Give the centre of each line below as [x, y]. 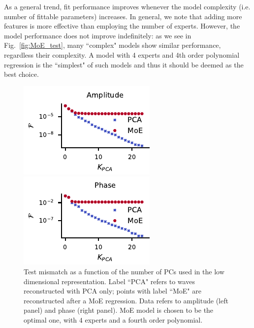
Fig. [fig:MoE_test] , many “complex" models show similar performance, [112, 45]
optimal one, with [50, 319]
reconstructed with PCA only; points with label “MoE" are [112, 291]
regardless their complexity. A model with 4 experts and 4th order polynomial [122, 54]
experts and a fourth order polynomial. [144, 319]
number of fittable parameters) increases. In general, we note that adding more [123, 16]
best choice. [21, 74]
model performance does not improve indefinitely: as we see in [98, 35]
